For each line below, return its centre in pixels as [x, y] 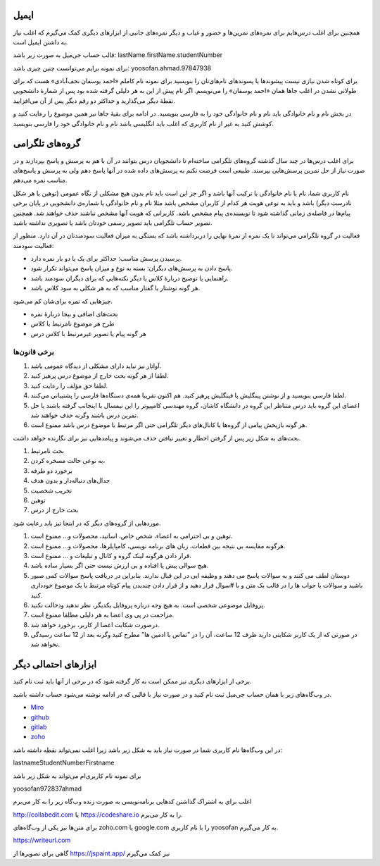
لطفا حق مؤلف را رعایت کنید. [69, 385]
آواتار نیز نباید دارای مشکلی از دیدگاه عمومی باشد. [96, 366]
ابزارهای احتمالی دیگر [55, 665]
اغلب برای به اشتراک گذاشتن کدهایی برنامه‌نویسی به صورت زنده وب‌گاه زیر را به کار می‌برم [132, 802]
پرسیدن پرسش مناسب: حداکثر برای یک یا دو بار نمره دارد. [106, 259]
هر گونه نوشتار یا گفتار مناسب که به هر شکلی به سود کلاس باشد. [115, 288]
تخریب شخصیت [51, 490]
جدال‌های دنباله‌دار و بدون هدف [70, 481]
